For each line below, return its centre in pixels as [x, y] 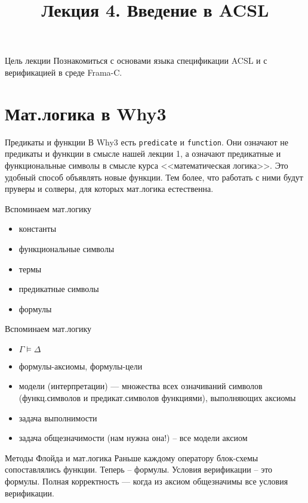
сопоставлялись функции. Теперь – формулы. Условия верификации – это [139, 469]
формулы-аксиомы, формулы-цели [81, 366]
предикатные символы [59, 289]
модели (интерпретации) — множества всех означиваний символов [141, 386]
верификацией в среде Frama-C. [64, 72]
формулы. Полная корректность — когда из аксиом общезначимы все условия [147, 481]
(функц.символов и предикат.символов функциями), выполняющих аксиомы [157, 398]
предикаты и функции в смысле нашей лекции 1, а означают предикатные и [143, 153]
